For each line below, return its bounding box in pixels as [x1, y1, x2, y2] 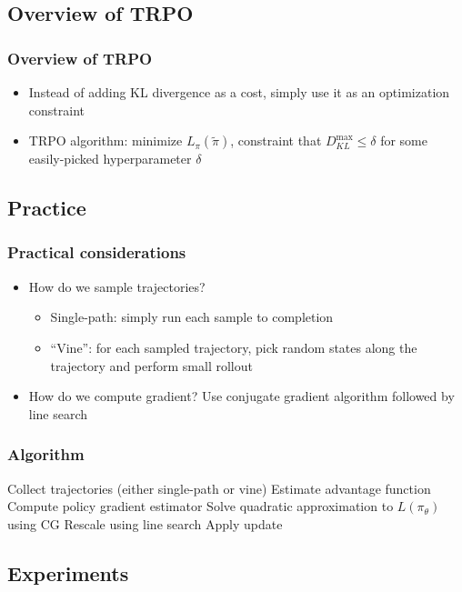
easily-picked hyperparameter [28, 149, 192, 168]
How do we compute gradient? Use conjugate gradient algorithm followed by [28, 386, 455, 406]
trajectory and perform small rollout [50, 356, 253, 375]
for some [380, 131, 427, 150]
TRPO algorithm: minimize [28, 131, 183, 150]
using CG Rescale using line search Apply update [7, 514, 283, 533]
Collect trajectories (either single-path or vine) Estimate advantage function [7, 478, 431, 497]
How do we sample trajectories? [28, 276, 206, 296]
